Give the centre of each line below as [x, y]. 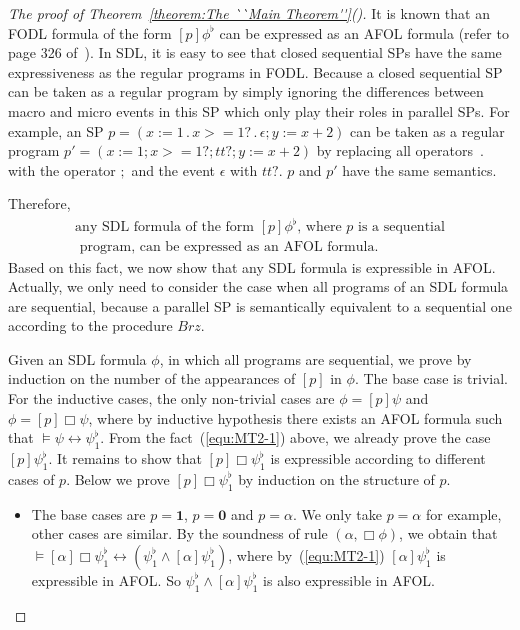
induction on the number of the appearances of [152, 378]
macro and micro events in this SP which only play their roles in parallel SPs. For [259, 110]
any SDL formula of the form [165, 227]
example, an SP [56, 130]
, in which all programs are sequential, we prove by [315, 358]
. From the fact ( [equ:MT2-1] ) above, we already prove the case [295, 437]
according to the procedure [90, 325]
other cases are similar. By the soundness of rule [179, 533]
